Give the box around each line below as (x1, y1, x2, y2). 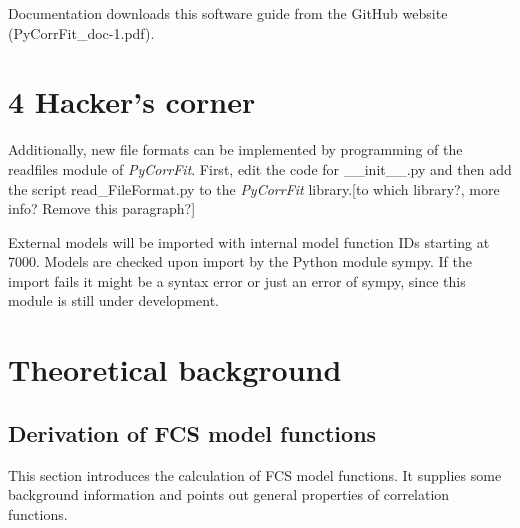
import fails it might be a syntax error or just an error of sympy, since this (8, 270, 466, 291)
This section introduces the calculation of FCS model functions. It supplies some (8, 464, 502, 485)
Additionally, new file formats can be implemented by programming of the (8, 139, 463, 160)
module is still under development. (8, 290, 219, 311)
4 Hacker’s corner (8, 81, 256, 122)
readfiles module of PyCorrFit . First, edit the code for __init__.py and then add (8, 158, 512, 179)
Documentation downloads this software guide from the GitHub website (8, 3, 448, 23)
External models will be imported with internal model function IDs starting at (8, 231, 490, 252)
